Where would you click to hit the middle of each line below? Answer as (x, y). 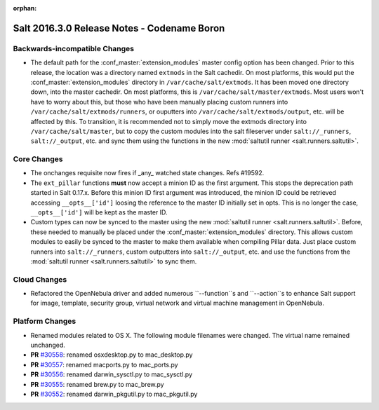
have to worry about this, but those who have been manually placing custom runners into (159, 102)
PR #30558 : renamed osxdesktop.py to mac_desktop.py (112, 355)
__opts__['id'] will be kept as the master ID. (99, 212)
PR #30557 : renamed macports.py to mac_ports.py (104, 364)
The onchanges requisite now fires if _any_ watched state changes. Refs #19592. (147, 173)
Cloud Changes (40, 279)
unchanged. (48, 345)
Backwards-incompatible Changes (74, 48)
